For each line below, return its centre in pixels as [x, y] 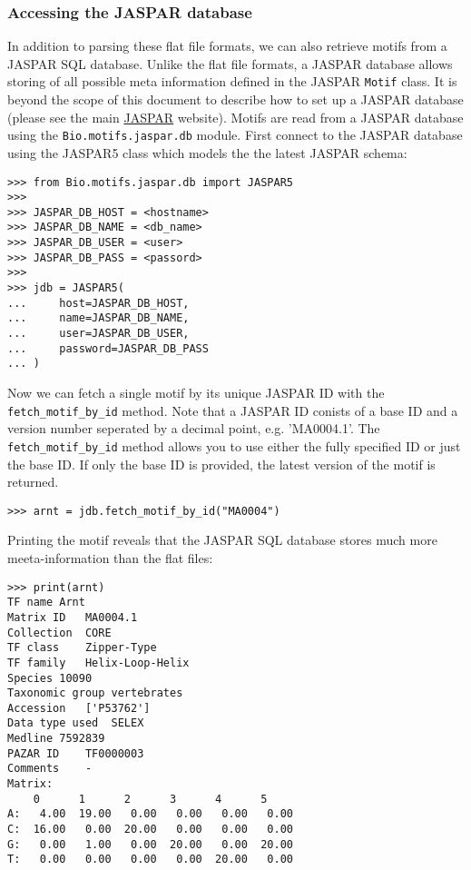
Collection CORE [59, 633]
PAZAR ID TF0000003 [76, 753]
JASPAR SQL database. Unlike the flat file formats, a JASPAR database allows [230, 63]
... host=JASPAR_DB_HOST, [98, 303]
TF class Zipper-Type [82, 648]
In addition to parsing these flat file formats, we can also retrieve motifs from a [227, 46]
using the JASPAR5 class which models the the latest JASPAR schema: [207, 152]
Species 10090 [50, 678]
